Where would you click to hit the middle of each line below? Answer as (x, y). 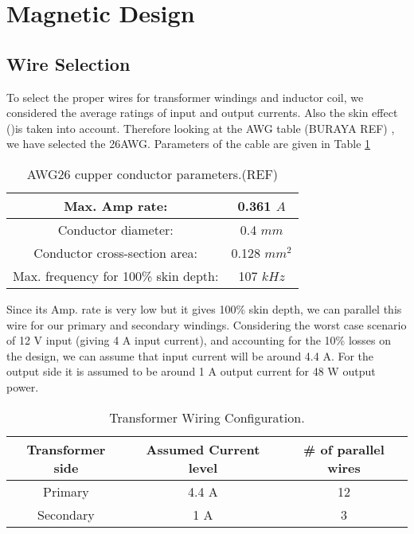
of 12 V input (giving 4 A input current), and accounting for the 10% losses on (199, 340)
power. (23, 386)
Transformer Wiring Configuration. (207, 417)
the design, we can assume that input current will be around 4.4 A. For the (190, 355)
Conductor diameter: (115, 229)
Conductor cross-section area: (116, 252)
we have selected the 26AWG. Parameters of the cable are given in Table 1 (189, 144)
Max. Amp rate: (116, 205)
